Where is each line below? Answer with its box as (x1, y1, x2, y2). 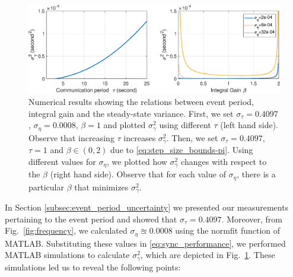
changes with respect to (181, 155, 267, 167)
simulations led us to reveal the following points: (5, 260, 181, 273)
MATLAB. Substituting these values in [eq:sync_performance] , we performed (5, 237, 286, 249)
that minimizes (74, 180, 129, 193)
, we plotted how (107, 155, 167, 167)
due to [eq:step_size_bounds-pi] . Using (110, 144, 253, 156)
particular (28, 180, 64, 193)
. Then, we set (166, 131, 218, 144)
